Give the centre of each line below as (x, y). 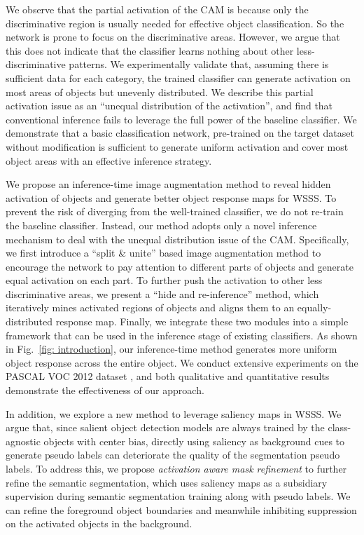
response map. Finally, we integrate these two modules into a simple (202, 321)
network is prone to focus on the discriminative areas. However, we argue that (173, 37)
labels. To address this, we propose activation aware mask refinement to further (176, 468)
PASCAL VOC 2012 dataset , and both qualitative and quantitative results (168, 376)
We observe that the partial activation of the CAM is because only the (157, 9)
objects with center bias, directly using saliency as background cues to (194, 441)
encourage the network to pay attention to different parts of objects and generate (180, 266)
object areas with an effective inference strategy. (109, 160)
